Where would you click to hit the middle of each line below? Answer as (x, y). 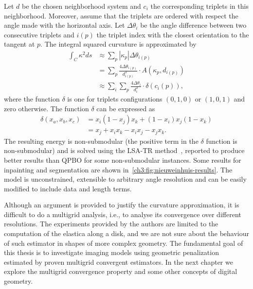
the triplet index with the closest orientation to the (173, 34)
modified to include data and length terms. (68, 188)
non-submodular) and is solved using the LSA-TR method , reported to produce (124, 150)
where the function (32, 99)
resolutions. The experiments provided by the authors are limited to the (111, 224)
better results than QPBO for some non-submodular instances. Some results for (123, 160)
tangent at (19, 44)
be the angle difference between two (193, 25)
